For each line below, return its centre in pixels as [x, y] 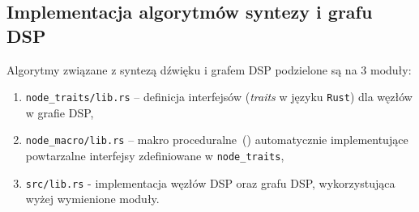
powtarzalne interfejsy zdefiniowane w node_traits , [155, 156]
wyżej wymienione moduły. [92, 199]
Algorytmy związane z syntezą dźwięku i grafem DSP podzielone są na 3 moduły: [209, 69]
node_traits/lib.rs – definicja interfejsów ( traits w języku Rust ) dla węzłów [219, 97]
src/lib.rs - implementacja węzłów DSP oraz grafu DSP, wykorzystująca [210, 182]
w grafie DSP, [60, 112]
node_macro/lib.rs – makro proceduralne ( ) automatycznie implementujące [217, 140]
